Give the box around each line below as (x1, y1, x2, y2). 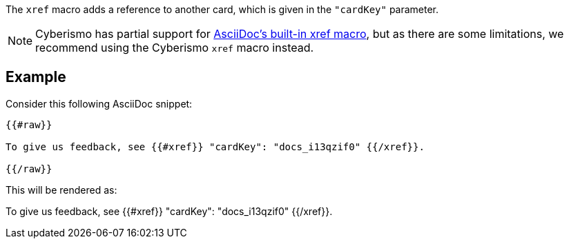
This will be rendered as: (6, 183, 117, 196)
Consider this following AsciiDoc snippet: (6, 97, 193, 110)
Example (6, 68, 66, 86)
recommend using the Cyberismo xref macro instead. (35, 41, 314, 54)
